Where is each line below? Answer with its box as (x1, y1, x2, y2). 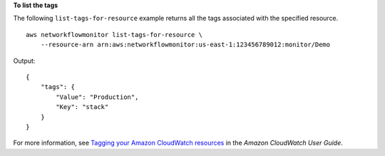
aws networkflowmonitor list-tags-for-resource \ (26, 31, 203, 38)
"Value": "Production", (56, 93, 139, 101)
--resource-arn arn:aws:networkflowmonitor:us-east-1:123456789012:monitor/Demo (40, 41, 331, 49)
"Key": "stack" (56, 103, 109, 111)
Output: (13, 56, 36, 65)
